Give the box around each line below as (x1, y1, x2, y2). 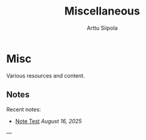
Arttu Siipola (86, 24, 118, 32)
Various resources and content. (6, 72, 85, 79)
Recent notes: (6, 105, 41, 113)
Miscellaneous (64, 4, 141, 18)
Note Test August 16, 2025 (15, 117, 82, 125)
